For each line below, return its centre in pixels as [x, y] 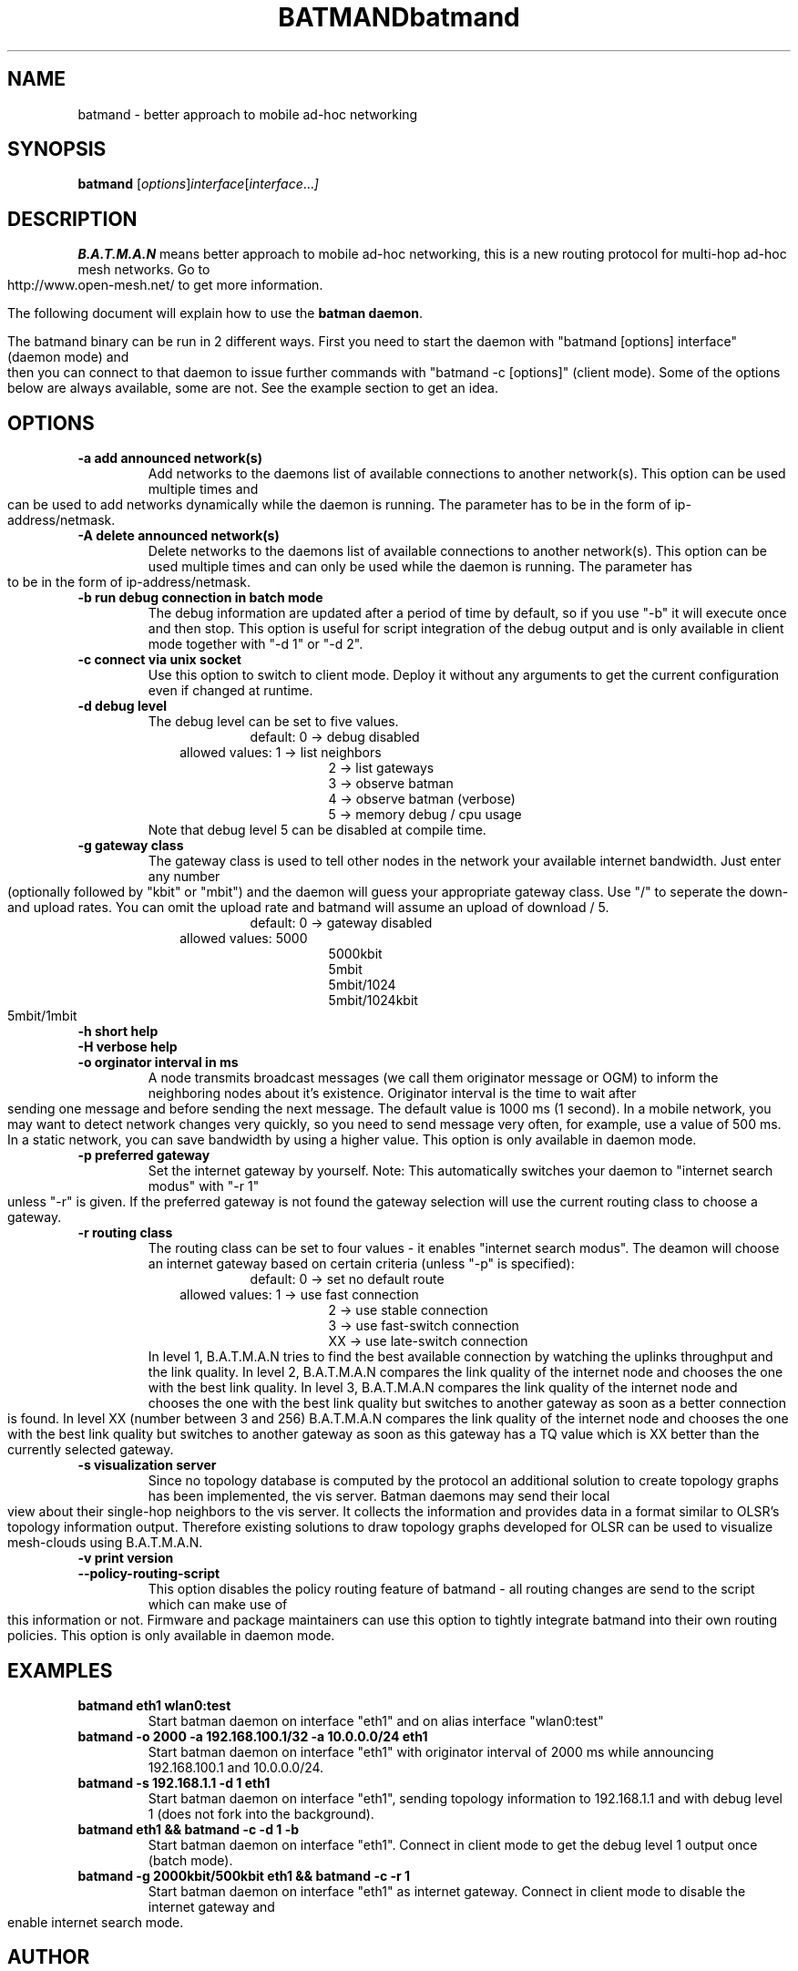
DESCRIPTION [72, 219]
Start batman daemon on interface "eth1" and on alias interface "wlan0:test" [376, 1720]
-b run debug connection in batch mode [200, 598]
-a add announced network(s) [170, 458]
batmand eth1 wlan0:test [154, 1705]
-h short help [118, 1032]
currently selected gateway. [91, 1450]
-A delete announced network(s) [179, 536]
